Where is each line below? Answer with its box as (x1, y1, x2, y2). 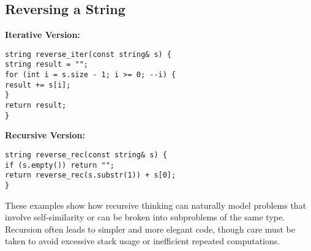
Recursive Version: (5, 129, 85, 141)
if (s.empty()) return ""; (5, 160, 114, 170)
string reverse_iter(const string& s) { (5, 50, 172, 59)
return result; (5, 101, 67, 110)
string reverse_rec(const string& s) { (5, 150, 167, 159)
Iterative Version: (5, 28, 80, 41)
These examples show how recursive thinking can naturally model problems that (5, 198, 307, 211)
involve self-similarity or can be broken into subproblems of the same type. (5, 211, 285, 223)
